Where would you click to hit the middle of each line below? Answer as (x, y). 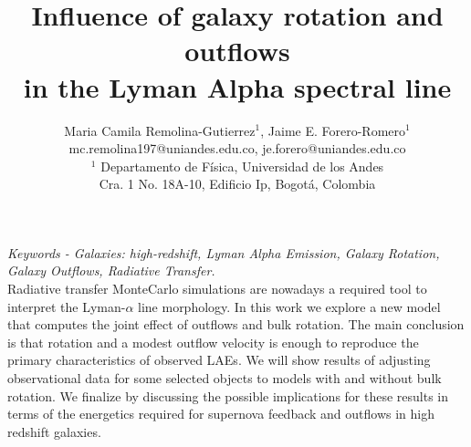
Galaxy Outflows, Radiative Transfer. (111, 270)
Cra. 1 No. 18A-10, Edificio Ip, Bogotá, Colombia (237, 184)
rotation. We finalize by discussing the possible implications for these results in (228, 395)
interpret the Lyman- (67, 306)
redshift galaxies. (54, 431)
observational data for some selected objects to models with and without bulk (225, 378)
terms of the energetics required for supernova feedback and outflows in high (221, 414)
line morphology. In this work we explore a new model (289, 306)
